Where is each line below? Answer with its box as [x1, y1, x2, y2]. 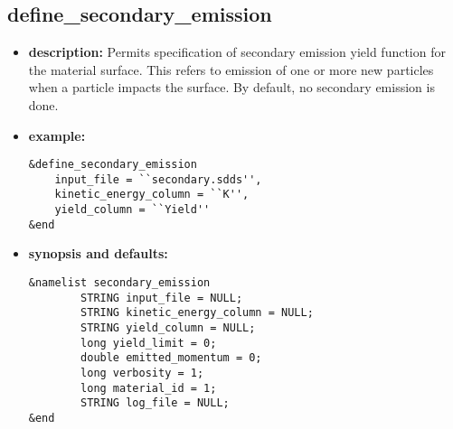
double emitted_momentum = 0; [80, 351, 262, 365]
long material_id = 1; [80, 381, 217, 395]
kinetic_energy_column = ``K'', [54, 188, 250, 201]
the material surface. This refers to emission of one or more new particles [28, 60, 434, 79]
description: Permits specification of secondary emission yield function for [28, 42, 446, 61]
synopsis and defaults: [28, 244, 168, 263]
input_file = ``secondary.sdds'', [54, 173, 262, 186]
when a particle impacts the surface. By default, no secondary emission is [28, 78, 435, 97]
